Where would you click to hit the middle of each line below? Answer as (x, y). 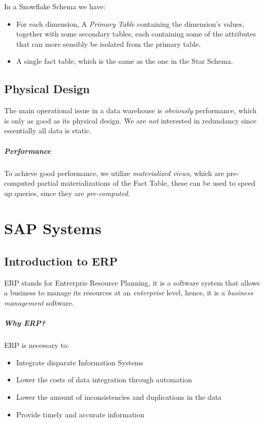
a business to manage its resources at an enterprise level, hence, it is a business (129, 293)
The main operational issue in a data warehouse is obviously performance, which (130, 110)
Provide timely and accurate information (80, 414)
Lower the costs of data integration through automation (104, 380)
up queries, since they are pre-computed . (67, 193)
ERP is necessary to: (37, 345)
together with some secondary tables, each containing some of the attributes (136, 34)
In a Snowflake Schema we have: (55, 6)
